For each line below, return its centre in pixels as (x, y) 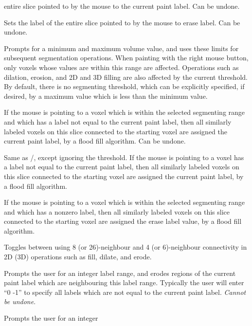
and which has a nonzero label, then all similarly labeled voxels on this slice (117, 211)
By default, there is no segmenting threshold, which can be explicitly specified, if (124, 86)
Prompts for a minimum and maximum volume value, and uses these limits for (121, 48)
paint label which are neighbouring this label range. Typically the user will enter (124, 282)
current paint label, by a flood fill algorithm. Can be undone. (95, 141)
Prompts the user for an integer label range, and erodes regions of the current (120, 273)
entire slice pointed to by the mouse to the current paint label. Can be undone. (122, 6)
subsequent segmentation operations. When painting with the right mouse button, (126, 58)
